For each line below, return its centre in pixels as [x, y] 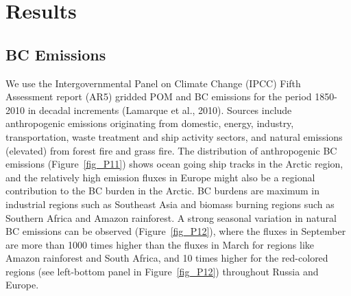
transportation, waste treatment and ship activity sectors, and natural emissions [174, 136]
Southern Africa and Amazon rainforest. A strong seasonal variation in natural [171, 217]
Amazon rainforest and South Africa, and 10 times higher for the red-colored [167, 258]
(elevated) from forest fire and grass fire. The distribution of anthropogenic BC [171, 150]
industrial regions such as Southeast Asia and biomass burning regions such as [170, 204]
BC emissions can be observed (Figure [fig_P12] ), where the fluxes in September [176, 231]
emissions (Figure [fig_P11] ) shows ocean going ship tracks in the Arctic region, [174, 164]
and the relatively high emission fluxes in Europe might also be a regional [160, 177]
